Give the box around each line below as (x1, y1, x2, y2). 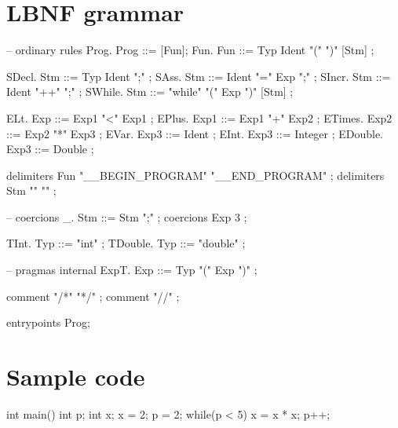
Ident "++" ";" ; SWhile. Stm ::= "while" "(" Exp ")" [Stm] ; (6, 83, 294, 100)
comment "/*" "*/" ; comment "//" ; (6, 287, 180, 304)
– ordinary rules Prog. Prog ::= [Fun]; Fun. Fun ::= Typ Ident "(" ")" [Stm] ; (6, 42, 374, 58)
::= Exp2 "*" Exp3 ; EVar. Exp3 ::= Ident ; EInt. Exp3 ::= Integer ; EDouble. (6, 125, 384, 141)
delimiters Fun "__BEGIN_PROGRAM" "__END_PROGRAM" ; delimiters (6, 166, 385, 183)
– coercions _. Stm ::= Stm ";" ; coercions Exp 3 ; (6, 208, 247, 225)
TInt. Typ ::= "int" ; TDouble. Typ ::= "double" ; (6, 235, 246, 251)
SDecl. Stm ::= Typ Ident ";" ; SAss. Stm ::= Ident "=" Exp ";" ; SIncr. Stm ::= (6, 68, 391, 84)
